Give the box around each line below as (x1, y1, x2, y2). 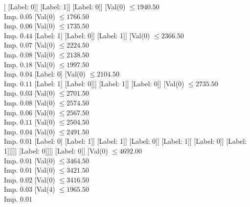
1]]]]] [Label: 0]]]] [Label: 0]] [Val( (4, 145, 102, 155)
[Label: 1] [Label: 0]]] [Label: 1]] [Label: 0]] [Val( (34, 78, 178, 88)
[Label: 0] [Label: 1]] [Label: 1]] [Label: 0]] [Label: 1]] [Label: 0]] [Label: (34, 136, 247, 146)
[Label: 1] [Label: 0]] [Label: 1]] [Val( (34, 30, 144, 40)
